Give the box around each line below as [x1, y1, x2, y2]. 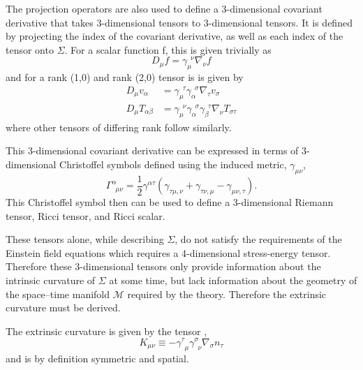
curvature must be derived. [6, 300, 121, 315]
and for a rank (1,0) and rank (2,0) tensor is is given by [6, 70, 244, 84]
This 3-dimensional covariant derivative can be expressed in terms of [6, 143, 299, 158]
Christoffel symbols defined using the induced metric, [59, 156, 287, 171]
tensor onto [6, 42, 54, 57]
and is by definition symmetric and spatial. [6, 351, 189, 366]
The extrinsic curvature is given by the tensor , [6, 323, 207, 338]
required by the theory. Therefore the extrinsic [127, 286, 327, 301]
